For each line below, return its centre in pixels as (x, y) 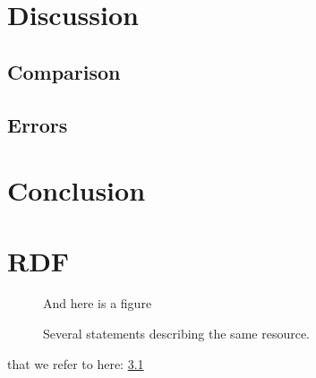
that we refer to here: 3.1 (76, 363)
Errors (38, 124)
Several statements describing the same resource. (176, 334)
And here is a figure (98, 303)
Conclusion (77, 190)
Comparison (64, 71)
